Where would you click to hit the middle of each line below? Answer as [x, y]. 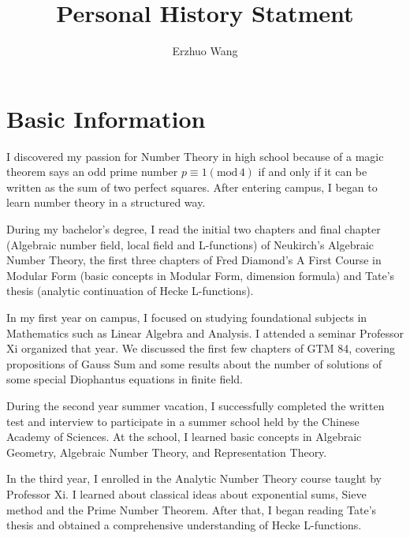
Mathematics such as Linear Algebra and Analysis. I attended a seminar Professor [205, 333]
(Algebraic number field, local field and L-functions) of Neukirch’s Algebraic [190, 244]
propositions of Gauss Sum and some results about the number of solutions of [194, 363]
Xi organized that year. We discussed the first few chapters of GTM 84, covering [201, 348]
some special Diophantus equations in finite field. [125, 379]
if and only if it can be [313, 172]
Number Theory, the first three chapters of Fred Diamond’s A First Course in [194, 260]
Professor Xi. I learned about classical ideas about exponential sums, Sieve [186, 493]
